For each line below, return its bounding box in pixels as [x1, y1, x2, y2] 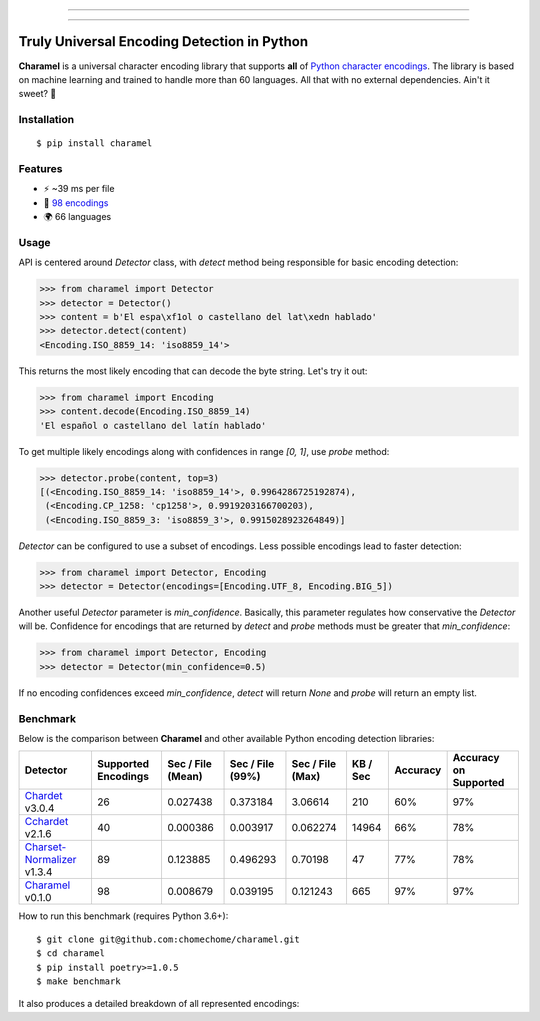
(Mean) [167, 770, 203, 784]
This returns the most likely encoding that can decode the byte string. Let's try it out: [18, 365, 368, 377]
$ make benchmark [36, 975, 121, 987]
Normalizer [24, 853, 77, 867]
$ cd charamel [36, 948, 105, 959]
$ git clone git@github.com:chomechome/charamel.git [36, 933, 300, 945]
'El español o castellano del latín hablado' [39, 420, 267, 431]
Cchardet [24, 815, 69, 829]
